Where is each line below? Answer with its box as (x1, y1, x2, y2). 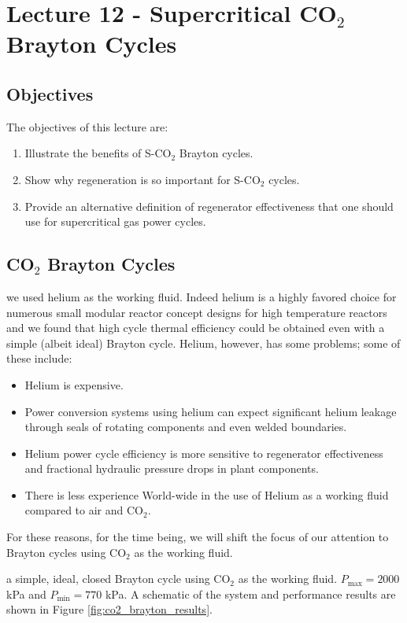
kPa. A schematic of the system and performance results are (105, 585, 396, 602)
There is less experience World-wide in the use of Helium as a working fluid (24, 486, 389, 503)
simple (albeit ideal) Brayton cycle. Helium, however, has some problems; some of (6, 334, 401, 351)
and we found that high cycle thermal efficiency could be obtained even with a (6, 319, 385, 336)
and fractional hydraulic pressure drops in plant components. (24, 460, 319, 477)
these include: (6, 350, 72, 367)
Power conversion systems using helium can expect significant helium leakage (24, 403, 397, 419)
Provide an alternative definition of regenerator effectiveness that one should (24, 197, 394, 214)
